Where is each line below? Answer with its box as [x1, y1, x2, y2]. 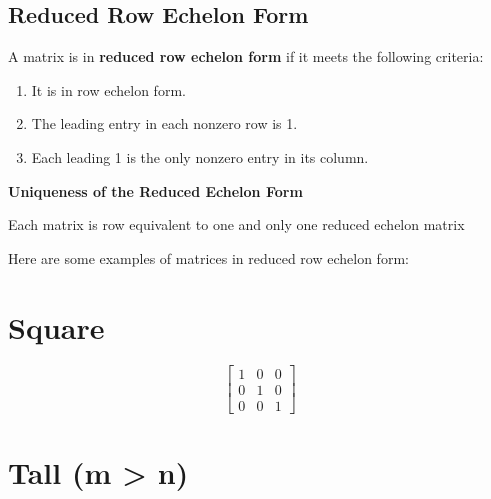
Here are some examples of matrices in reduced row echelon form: [8, 247, 409, 268]
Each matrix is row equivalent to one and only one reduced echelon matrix [8, 214, 465, 235]
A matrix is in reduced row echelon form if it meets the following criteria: [8, 46, 484, 67]
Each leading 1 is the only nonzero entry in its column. [31, 146, 369, 167]
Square [8, 306, 105, 347]
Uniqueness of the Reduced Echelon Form [8, 180, 303, 201]
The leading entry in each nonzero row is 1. [31, 113, 298, 134]
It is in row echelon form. [31, 79, 186, 100]
